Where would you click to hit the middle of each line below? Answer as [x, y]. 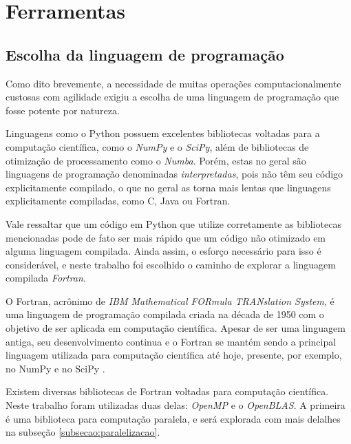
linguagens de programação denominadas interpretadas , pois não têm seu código [174, 174]
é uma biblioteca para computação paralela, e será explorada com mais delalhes [173, 418]
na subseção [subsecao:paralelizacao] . [83, 432]
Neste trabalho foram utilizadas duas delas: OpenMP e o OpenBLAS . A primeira [175, 405]
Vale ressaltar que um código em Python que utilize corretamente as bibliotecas [173, 223]
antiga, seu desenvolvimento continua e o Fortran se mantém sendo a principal [171, 341]
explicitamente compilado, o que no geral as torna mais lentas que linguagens [168, 187]
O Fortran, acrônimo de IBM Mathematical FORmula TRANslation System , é [170, 300]
